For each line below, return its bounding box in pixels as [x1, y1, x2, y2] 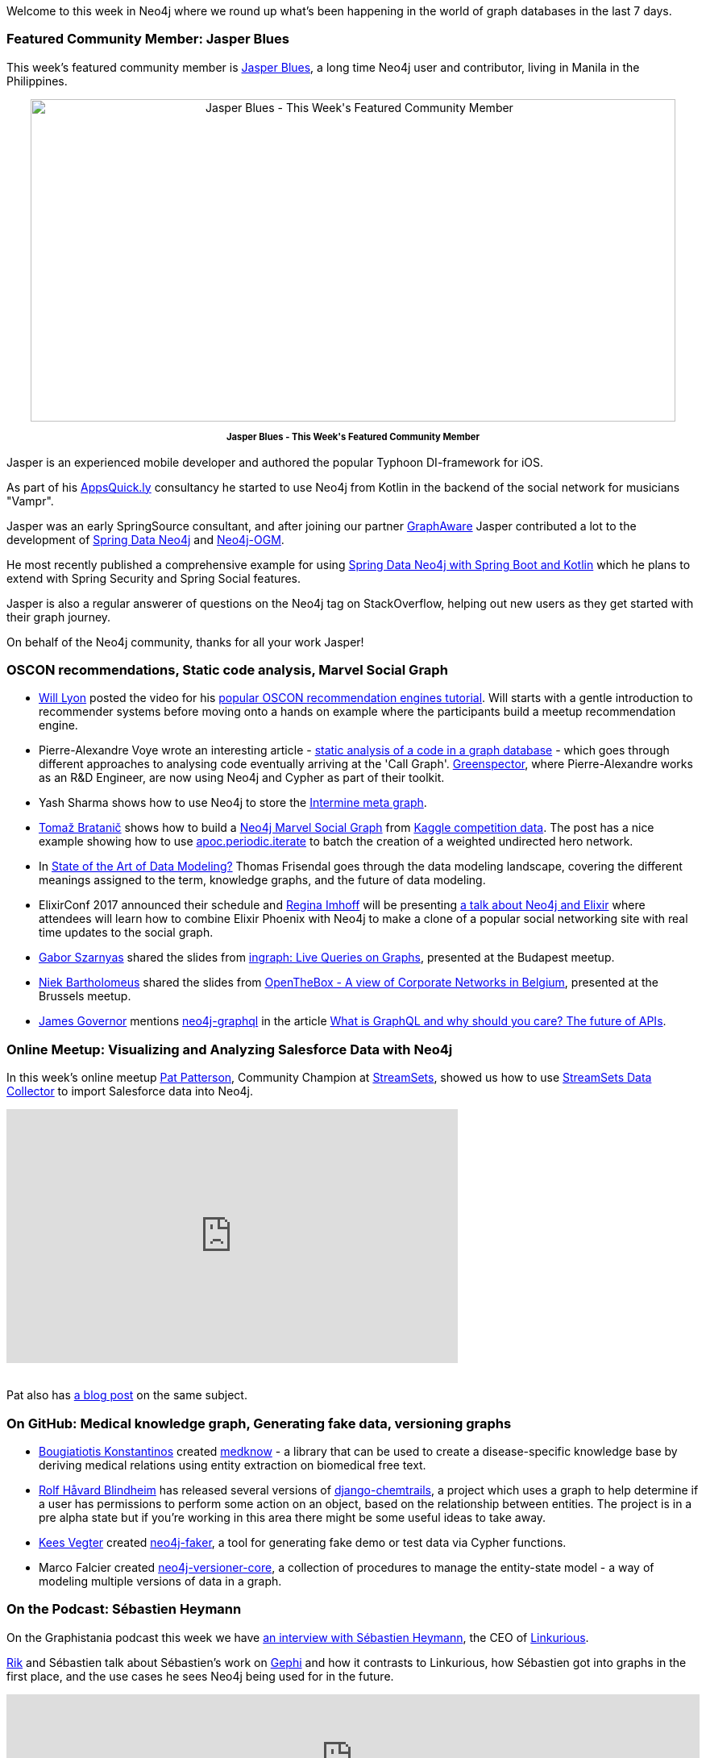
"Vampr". [6, 493, 54, 508]
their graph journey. [6, 609, 111, 624]
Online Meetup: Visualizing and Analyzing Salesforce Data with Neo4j [6, 1041, 453, 1058]
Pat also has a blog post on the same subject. [6, 1388, 247, 1403]
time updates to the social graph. [39, 925, 214, 940]
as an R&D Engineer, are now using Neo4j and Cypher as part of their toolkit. [39, 771, 445, 785]
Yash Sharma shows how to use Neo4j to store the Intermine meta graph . [39, 796, 427, 810]
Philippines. [6, 73, 68, 88]
